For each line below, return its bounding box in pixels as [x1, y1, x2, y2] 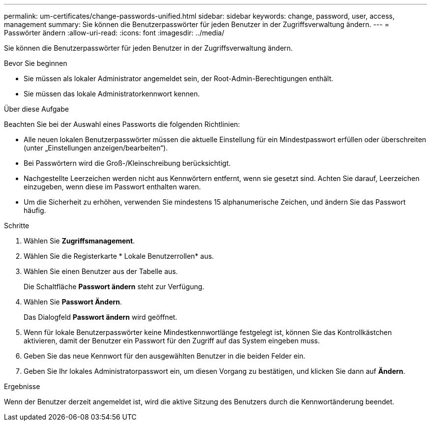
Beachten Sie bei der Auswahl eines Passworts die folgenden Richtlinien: [4, 120, 240, 128]
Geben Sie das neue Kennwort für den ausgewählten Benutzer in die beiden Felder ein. [24, 352, 306, 360]
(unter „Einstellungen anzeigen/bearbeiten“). [24, 144, 168, 152]
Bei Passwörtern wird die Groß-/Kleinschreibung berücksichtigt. [24, 159, 231, 167]
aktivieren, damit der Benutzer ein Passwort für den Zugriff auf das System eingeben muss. [24, 336, 320, 345]
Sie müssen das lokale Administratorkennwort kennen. [24, 90, 200, 98]
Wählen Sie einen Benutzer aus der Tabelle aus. [24, 267, 178, 275]
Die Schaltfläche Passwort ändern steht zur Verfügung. [24, 282, 205, 291]
